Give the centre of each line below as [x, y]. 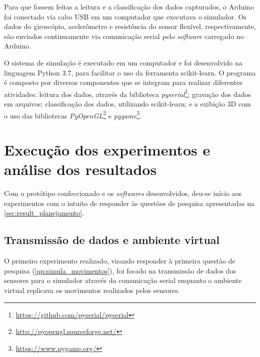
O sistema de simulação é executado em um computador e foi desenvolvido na [123, 62]
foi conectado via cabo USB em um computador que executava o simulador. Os [125, 16]
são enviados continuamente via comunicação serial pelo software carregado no [124, 36]
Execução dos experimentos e [107, 150]
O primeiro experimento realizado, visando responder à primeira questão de [120, 261]
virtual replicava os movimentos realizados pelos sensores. [92, 290]
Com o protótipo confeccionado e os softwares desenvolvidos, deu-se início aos [123, 193]
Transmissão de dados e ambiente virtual [112, 240]
